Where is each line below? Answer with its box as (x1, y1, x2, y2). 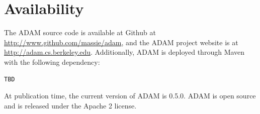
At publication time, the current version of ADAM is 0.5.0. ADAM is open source (4, 90, 256, 101)
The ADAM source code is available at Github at (4, 27, 156, 38)
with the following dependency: (4, 56, 100, 67)
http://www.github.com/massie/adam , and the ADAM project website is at (4, 37, 238, 47)
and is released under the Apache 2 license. (4, 100, 137, 110)
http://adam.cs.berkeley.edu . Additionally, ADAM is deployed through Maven (4, 47, 245, 57)
